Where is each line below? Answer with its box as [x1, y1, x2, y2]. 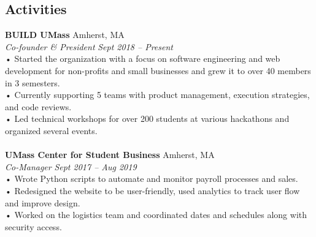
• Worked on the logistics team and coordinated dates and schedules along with [5, 208, 307, 221]
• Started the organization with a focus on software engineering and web [5, 52, 280, 65]
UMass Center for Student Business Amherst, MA [5, 148, 215, 161]
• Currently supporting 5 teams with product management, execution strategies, [5, 88, 310, 101]
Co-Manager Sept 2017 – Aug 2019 [5, 160, 137, 173]
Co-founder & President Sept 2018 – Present [5, 40, 173, 53]
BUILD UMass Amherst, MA [5, 28, 125, 41]
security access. [5, 220, 62, 233]
